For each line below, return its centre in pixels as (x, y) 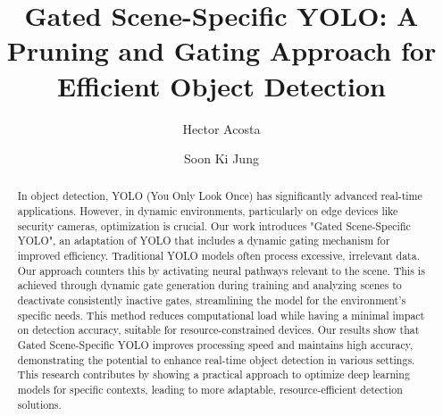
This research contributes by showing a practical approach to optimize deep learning (213, 374)
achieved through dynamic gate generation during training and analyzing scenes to (209, 285)
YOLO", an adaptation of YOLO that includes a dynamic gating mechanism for (204, 241)
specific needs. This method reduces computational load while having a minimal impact (221, 315)
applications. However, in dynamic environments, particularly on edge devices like (208, 211)
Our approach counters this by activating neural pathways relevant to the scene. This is (221, 270)
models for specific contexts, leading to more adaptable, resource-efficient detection (210, 390)
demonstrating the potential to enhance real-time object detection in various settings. (216, 359)
